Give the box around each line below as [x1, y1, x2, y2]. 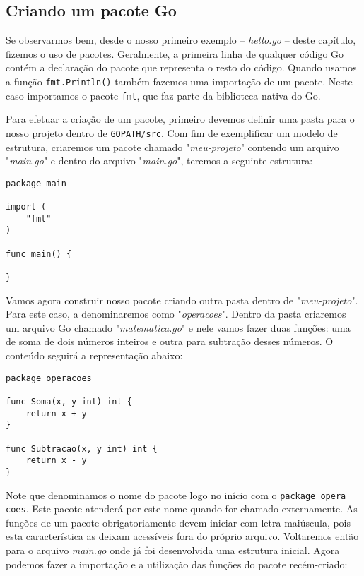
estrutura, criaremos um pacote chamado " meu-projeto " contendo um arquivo [6, 139, 339, 154]
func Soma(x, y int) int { [6, 396, 132, 407]
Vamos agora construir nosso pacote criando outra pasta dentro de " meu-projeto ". [6, 292, 358, 307]
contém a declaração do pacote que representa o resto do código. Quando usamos [6, 60, 357, 75]
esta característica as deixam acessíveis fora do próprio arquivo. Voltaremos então [6, 529, 359, 544]
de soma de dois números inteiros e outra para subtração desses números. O [6, 334, 334, 349]
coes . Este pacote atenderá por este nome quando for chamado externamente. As [6, 501, 358, 516]
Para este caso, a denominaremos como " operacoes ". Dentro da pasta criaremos [6, 306, 346, 321]
